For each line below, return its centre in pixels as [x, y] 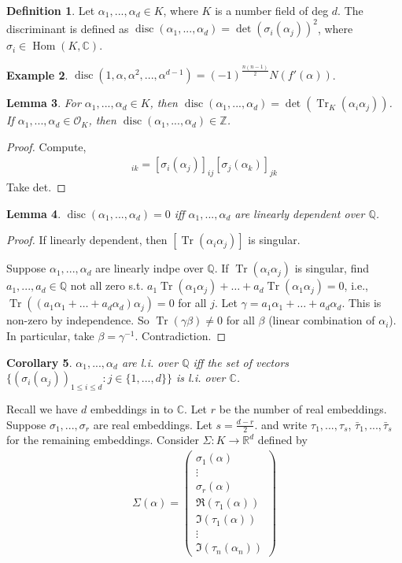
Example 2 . [37, 74]
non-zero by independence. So [78, 320]
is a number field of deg [272, 10]
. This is [361, 303]
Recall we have [42, 408]
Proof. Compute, [46, 146]
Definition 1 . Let [51, 10]
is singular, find [332, 268]
